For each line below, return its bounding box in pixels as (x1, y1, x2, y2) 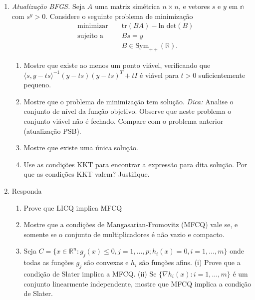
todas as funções (23, 257, 74, 268)
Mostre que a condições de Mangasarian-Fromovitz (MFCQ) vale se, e (23, 219, 238, 230)
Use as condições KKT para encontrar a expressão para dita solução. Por (23, 159, 248, 169)
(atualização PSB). (23, 125, 81, 136)
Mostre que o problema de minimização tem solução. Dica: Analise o (23, 96, 234, 106)
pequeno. (23, 79, 51, 90)
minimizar (77, 22, 108, 30)
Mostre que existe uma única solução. (23, 142, 138, 153)
